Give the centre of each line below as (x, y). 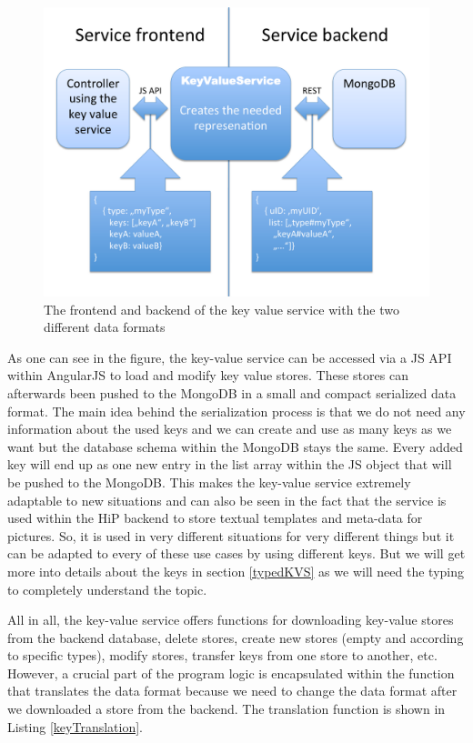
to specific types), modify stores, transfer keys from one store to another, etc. (222, 655)
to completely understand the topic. (107, 589)
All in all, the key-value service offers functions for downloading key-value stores (231, 620)
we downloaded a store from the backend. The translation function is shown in (226, 709)
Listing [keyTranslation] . (75, 726)
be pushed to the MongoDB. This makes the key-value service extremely (209, 482)
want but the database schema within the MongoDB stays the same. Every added (235, 446)
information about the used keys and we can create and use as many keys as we (230, 429)
